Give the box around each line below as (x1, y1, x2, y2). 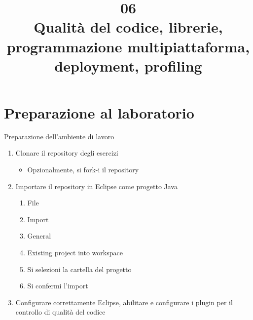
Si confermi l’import (27, 280, 88, 291)
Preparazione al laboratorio (4, 102, 194, 122)
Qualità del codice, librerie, (34, 17, 223, 37)
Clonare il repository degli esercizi (15, 148, 118, 158)
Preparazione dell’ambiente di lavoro (4, 131, 114, 141)
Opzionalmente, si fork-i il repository (27, 164, 139, 175)
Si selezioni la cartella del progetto (27, 264, 132, 274)
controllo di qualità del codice (15, 307, 106, 317)
